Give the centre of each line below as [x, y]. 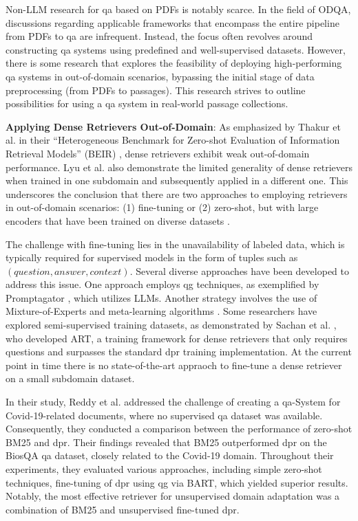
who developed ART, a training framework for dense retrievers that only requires [177, 338]
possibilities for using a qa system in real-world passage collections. [147, 103]
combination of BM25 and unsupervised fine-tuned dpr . [123, 509]
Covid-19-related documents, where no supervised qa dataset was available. [164, 415]
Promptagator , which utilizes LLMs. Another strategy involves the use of [161, 297]
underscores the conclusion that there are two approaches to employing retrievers [177, 193]
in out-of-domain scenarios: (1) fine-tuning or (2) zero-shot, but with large [162, 207]
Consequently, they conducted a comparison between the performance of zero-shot [179, 429]
